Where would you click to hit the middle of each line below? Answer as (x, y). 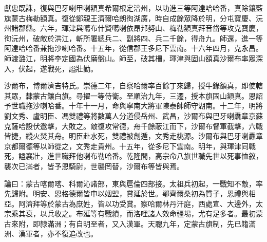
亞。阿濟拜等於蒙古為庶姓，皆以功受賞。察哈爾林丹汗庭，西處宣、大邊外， (130, 203)
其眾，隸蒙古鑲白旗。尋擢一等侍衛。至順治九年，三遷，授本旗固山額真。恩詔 (133, 95)
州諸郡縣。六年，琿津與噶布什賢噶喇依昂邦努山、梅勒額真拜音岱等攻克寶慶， (133, 28)
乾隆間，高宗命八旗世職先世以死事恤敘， (194, 156)
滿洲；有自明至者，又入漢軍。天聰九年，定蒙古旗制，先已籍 (148, 223)
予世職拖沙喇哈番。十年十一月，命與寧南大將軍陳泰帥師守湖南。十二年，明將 (133, 106)
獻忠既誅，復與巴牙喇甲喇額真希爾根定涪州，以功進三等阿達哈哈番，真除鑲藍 (133, 8)
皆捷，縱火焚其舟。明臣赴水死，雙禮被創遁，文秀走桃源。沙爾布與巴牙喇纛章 (133, 136)
